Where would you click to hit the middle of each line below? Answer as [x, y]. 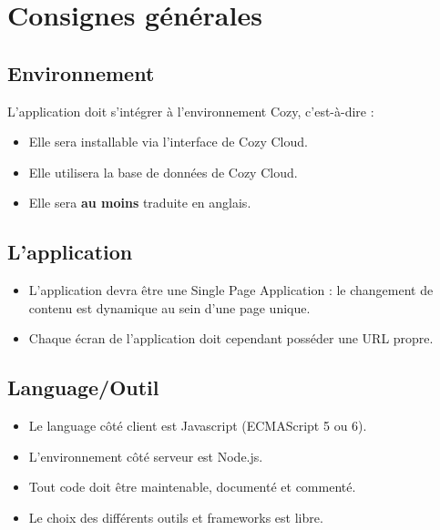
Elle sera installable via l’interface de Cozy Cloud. [168, 142]
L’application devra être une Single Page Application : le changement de [231, 290]
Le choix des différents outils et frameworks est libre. [176, 517]
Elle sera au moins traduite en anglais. [140, 203]
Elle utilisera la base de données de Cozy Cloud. [163, 172]
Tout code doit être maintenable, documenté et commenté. [192, 487]
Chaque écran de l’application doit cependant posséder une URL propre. [231, 338]
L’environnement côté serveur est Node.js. [146, 456]
